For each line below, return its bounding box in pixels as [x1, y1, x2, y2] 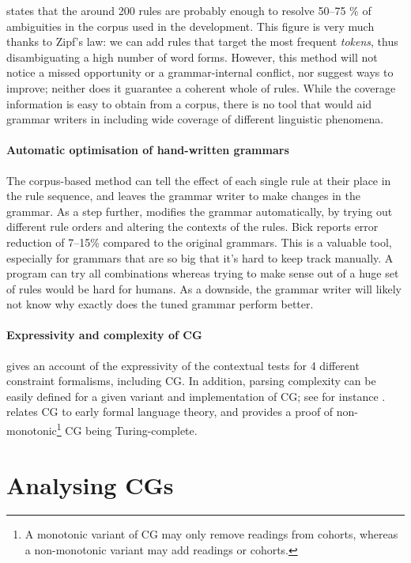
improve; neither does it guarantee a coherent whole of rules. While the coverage [6, 79, 396, 96]
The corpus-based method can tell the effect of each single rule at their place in [6, 172, 391, 188]
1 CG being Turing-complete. [56, 420, 198, 438]
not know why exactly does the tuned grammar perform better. [6, 296, 314, 312]
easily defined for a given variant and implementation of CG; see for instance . [6, 387, 386, 404]
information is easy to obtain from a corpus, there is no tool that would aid [6, 95, 372, 111]
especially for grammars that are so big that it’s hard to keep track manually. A [6, 249, 394, 266]
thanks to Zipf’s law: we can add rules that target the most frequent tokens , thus [6, 33, 398, 50]
